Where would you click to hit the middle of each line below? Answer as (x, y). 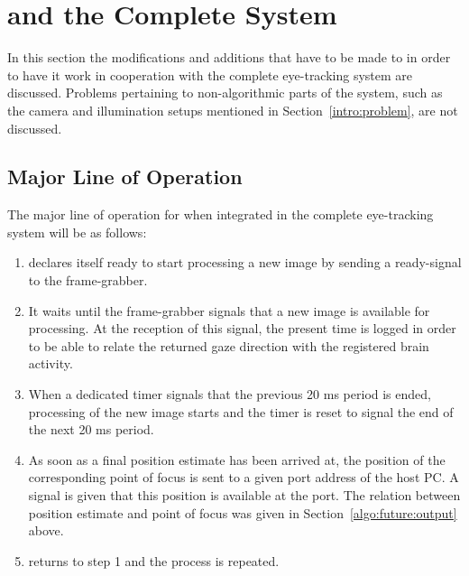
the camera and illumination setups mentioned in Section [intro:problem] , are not (233, 110)
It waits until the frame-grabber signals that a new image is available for (229, 310)
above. (46, 530)
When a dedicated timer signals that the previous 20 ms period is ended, (230, 394)
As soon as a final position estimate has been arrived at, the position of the (237, 459)
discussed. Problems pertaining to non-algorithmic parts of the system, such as (225, 93)
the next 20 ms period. (91, 429)
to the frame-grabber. (88, 280)
